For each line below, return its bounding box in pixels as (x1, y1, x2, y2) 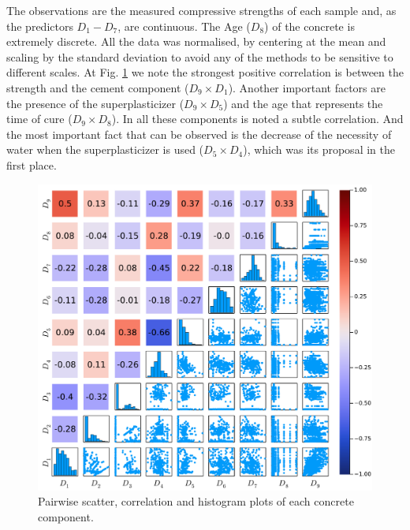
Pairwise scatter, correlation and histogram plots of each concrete (38, 493, 354, 509)
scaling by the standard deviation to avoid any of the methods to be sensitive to (6, 48, 393, 65)
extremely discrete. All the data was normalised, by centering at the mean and (6, 33, 386, 50)
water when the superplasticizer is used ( (6, 141, 204, 158)
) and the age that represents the (223, 95, 383, 111)
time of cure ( (6, 110, 73, 127)
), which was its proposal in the (243, 141, 395, 158)
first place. (6, 156, 57, 173)
